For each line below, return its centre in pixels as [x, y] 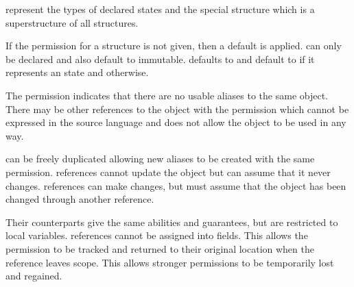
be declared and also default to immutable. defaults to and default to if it [160, 59]
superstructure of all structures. [72, 22]
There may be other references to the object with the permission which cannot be [177, 109]
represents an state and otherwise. [77, 72]
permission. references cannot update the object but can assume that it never [168, 172]
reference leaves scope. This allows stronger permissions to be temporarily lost [170, 262]
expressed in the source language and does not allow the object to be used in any [176, 122]
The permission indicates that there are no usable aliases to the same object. [167, 95]
